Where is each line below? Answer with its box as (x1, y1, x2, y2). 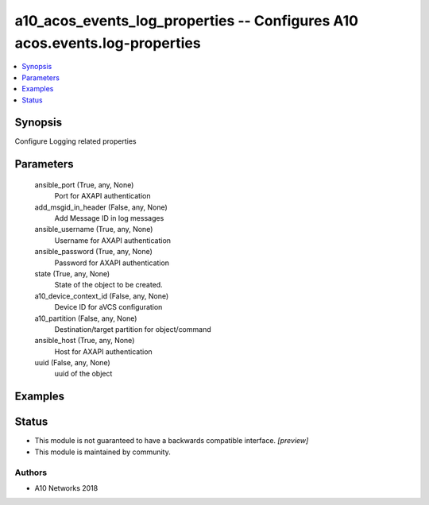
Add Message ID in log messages (54, 214, 164, 222)
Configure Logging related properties (14, 137, 137, 146)
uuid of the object (54, 369, 113, 379)
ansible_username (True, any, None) (34, 225, 153, 234)
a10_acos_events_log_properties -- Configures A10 (14, 12, 359, 29)
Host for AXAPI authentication (54, 346, 153, 357)
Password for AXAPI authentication (54, 258, 170, 268)
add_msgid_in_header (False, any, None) (34, 202, 168, 212)
